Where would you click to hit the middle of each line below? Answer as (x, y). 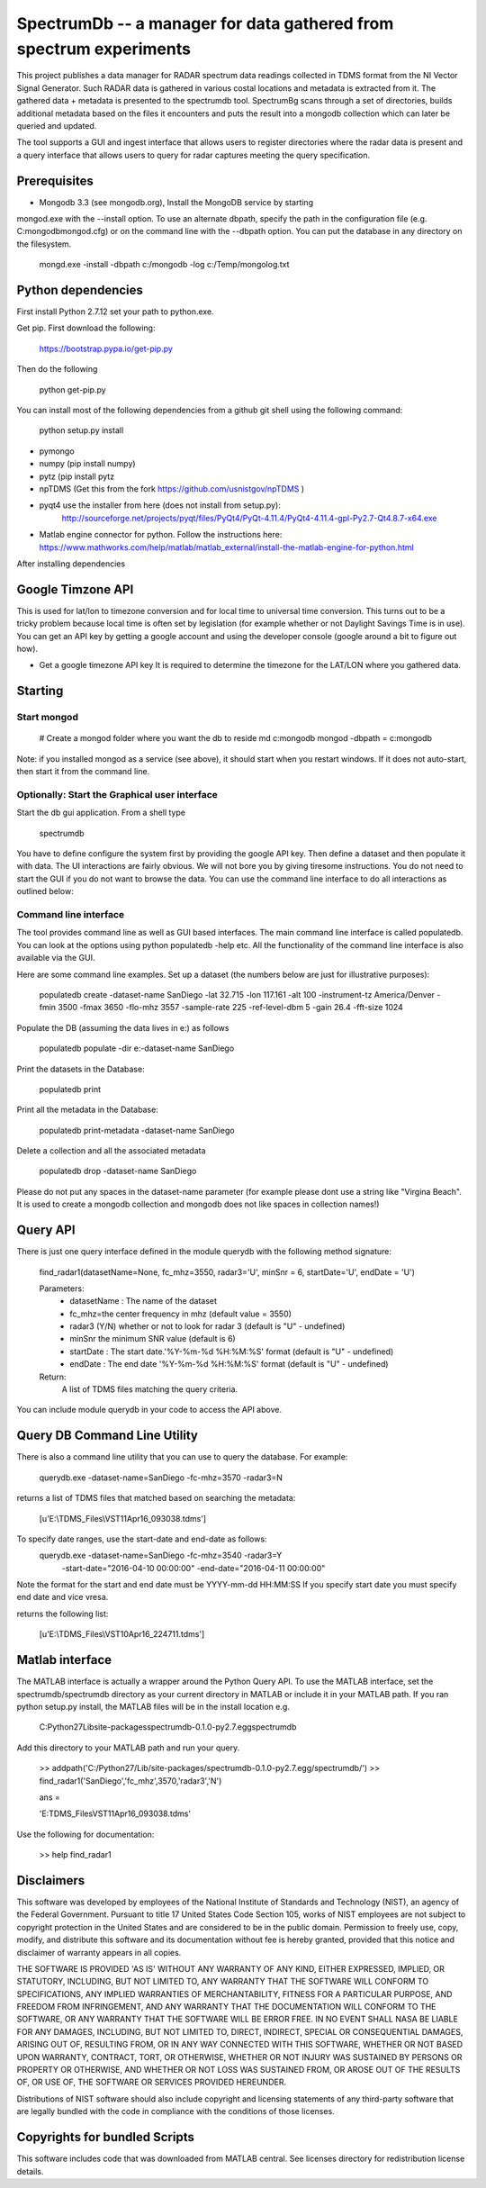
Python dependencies (80, 289)
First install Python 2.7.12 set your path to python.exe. (116, 312)
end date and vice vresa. (63, 1597)
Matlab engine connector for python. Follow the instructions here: (161, 535)
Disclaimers (51, 1881)
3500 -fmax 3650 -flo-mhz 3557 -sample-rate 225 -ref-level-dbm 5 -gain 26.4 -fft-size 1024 (231, 1008)
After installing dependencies (71, 564)
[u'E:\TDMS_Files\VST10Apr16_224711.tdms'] (122, 1634)
